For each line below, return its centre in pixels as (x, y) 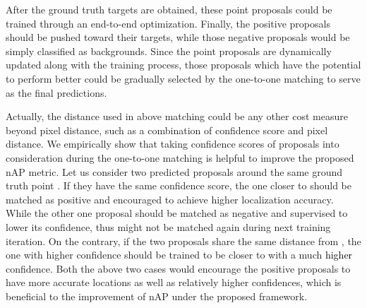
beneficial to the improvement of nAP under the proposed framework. (157, 296)
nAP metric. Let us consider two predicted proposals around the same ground (174, 171)
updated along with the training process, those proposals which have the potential (183, 65)
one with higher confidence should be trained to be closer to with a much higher (179, 255)
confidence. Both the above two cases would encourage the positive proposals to (178, 268)
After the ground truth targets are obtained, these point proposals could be (169, 9)
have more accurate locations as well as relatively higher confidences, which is (174, 282)
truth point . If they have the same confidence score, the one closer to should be (179, 185)
